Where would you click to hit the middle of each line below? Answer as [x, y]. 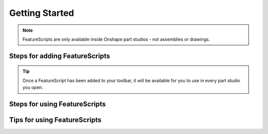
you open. [33, 87]
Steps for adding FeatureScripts [60, 56]
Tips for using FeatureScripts [55, 120]
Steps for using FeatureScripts [58, 104]
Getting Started [42, 13]
